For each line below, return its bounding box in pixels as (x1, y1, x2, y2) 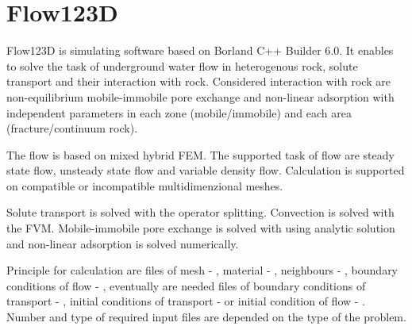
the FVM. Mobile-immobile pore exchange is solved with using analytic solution (6, 220, 395, 236)
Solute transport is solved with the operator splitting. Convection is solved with (6, 204, 395, 221)
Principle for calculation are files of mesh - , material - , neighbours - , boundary (6, 262, 399, 278)
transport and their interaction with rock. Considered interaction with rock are (6, 73, 391, 90)
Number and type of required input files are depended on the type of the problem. (6, 309, 406, 325)
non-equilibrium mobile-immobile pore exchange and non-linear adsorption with (6, 88, 395, 105)
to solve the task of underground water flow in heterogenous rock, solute (6, 57, 358, 74)
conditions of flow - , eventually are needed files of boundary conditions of (6, 277, 366, 294)
